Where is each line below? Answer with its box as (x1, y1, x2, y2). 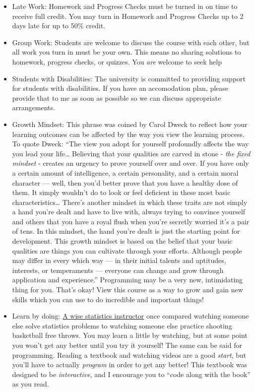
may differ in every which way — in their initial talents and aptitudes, (12, 255, 226, 265)
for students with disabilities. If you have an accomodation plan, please (12, 83, 229, 93)
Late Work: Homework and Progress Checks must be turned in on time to (12, 1, 238, 11)
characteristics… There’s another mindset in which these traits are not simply (12, 196, 248, 207)
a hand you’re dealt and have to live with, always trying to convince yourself (12, 206, 246, 217)
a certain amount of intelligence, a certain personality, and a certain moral (12, 167, 239, 178)
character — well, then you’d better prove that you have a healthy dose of (12, 177, 238, 188)
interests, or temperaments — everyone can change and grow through (12, 264, 224, 275)
